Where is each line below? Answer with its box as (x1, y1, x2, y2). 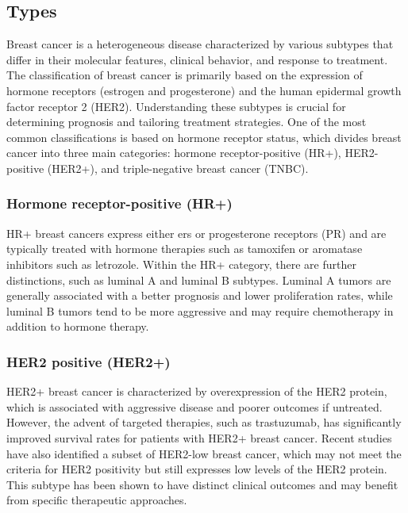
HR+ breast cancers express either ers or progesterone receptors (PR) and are (6, 224, 387, 241)
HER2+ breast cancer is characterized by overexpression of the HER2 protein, (6, 383, 387, 400)
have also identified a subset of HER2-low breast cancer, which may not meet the (6, 445, 402, 461)
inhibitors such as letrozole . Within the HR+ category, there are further (6, 255, 356, 272)
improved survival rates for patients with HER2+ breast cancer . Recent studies (6, 429, 392, 446)
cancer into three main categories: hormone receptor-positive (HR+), (6, 144, 341, 161)
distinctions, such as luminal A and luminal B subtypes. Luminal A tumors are (6, 271, 391, 288)
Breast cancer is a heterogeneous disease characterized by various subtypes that (6, 36, 394, 52)
